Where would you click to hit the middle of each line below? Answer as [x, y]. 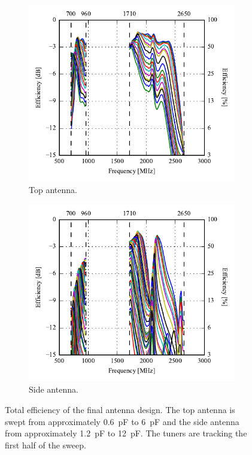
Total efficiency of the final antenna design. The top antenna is [120, 410]
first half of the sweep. [45, 445]
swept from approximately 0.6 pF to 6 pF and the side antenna [122, 421]
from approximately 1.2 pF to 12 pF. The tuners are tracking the [126, 433]
